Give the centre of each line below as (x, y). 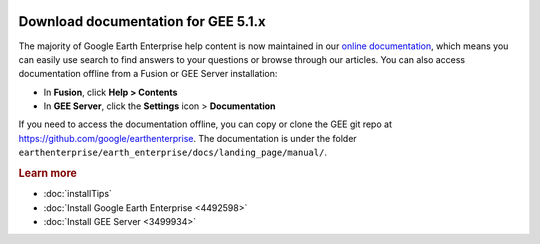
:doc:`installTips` (77, 194)
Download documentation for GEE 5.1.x (142, 21)
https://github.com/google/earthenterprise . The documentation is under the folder (187, 138)
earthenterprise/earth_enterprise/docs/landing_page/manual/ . (172, 152)
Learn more (47, 173)
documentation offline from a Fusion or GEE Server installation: (148, 74)
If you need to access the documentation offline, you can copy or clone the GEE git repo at (205, 124)
